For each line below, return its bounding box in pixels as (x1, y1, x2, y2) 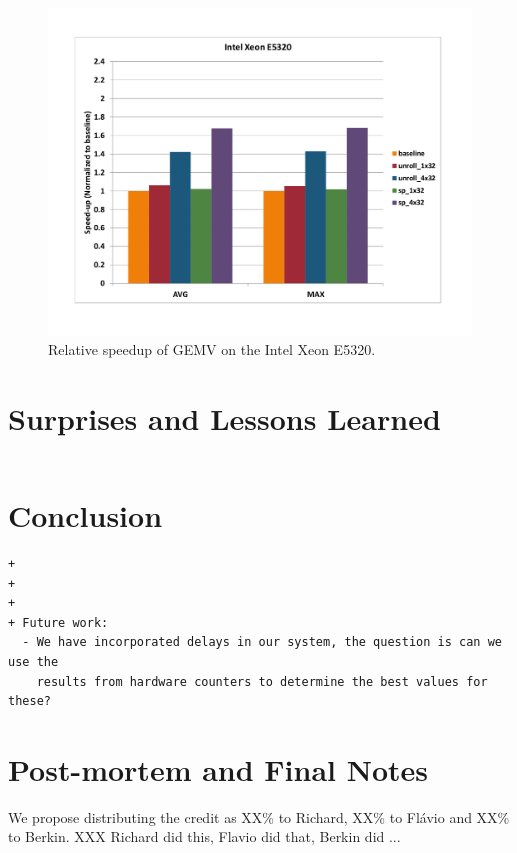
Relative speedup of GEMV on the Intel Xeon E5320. (48, 339, 376, 360)
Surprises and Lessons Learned (8, 397, 441, 438)
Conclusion (8, 495, 163, 536)
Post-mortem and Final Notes (8, 748, 429, 789)
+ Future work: (8, 615, 109, 630)
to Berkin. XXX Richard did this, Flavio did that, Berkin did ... (8, 826, 401, 847)
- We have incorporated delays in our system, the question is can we (22, 635, 502, 650)
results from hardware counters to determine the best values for (36, 674, 488, 689)
